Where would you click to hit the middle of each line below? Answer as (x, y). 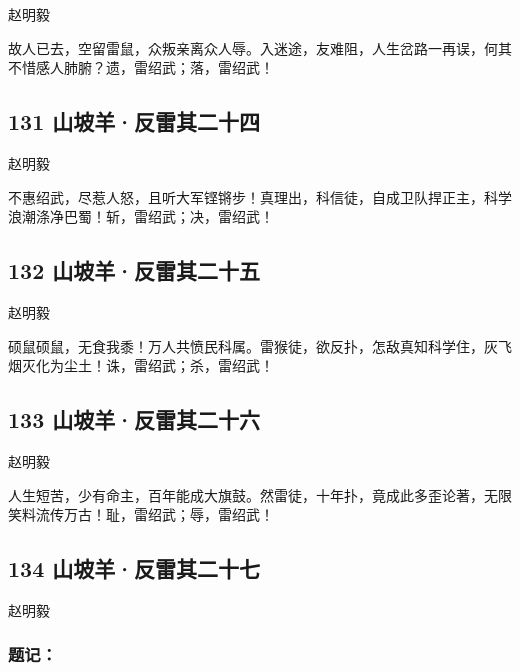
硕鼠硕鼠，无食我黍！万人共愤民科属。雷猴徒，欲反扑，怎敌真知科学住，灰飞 (260, 345)
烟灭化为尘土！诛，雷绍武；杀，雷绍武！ (141, 365)
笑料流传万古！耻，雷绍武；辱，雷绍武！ (141, 514)
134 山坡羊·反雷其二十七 (134, 568)
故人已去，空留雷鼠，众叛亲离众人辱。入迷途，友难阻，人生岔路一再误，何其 (260, 47)
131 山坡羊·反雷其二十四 (134, 121)
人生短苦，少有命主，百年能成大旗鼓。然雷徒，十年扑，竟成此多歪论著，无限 (260, 494)
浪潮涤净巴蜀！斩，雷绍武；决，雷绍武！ (141, 216)
